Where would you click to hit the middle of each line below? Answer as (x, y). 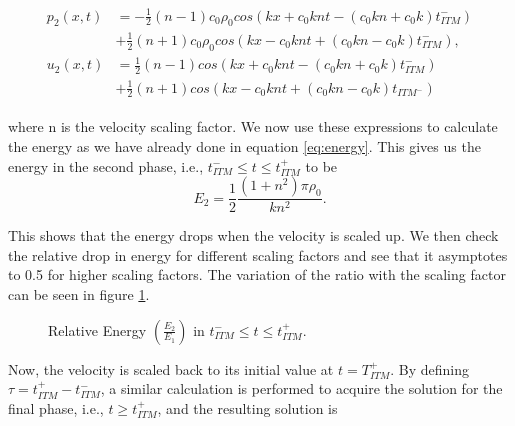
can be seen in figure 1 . (79, 294)
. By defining (429, 368)
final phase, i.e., (56, 407)
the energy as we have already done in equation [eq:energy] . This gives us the (244, 146)
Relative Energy (97, 329)
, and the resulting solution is (247, 407)
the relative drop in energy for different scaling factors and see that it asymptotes (258, 254)
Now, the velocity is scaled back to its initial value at (171, 368)
